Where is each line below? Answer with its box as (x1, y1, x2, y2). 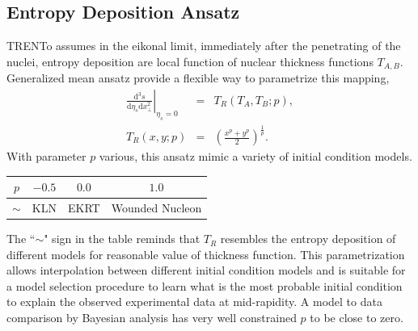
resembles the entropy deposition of (220, 230, 396, 247)
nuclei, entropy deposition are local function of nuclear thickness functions (6, 52, 374, 69)
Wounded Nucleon (111, 199, 202, 216)
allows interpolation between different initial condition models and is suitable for (6, 262, 406, 279)
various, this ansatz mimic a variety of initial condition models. (99, 148, 412, 165)
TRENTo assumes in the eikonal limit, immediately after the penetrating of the (6, 37, 401, 54)
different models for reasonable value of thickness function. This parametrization (6, 245, 405, 262)
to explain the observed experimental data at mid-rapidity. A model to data (6, 293, 382, 310)
